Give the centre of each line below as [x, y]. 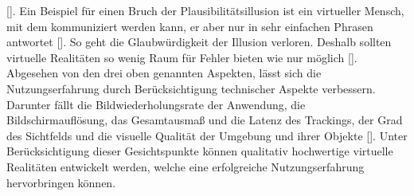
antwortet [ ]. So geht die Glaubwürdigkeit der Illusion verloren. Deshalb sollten [199, 42]
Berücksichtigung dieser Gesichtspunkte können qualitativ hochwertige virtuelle [200, 151]
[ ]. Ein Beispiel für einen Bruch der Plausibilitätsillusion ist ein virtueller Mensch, [205, 10]
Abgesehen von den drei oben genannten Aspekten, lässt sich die [164, 73]
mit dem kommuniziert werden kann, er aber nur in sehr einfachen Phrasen [190, 26]
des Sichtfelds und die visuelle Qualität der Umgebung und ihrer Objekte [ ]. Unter [207, 135]
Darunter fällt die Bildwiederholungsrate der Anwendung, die [156, 104]
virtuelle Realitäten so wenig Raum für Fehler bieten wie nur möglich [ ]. [182, 57]
